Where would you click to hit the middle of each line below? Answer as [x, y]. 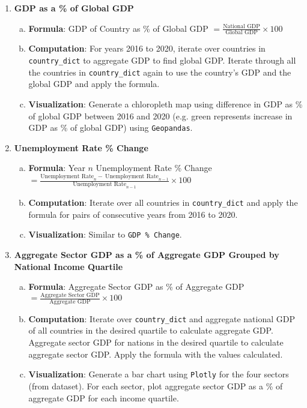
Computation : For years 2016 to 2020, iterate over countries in [147, 48]
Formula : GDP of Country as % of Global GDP [118, 28]
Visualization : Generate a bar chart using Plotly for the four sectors [159, 374]
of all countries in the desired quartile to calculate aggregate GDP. [151, 330]
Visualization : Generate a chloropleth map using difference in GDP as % [166, 103]
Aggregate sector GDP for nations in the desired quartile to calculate [156, 342]
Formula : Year [57, 168]
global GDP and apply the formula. [94, 84]
